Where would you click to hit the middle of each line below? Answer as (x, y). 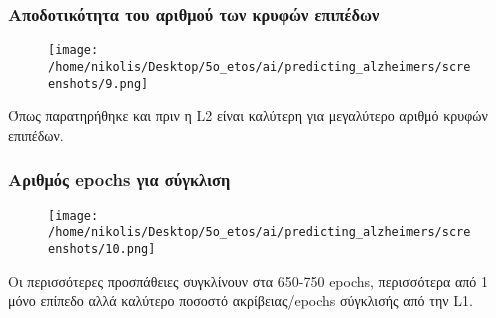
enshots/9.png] (98, 83)
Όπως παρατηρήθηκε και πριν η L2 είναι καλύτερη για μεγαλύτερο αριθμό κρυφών (248, 115)
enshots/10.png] (102, 248)
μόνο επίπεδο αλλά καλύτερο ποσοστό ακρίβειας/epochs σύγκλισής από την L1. (240, 300)
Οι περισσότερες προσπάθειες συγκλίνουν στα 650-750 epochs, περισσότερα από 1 (248, 280)
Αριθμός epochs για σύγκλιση (119, 179)
